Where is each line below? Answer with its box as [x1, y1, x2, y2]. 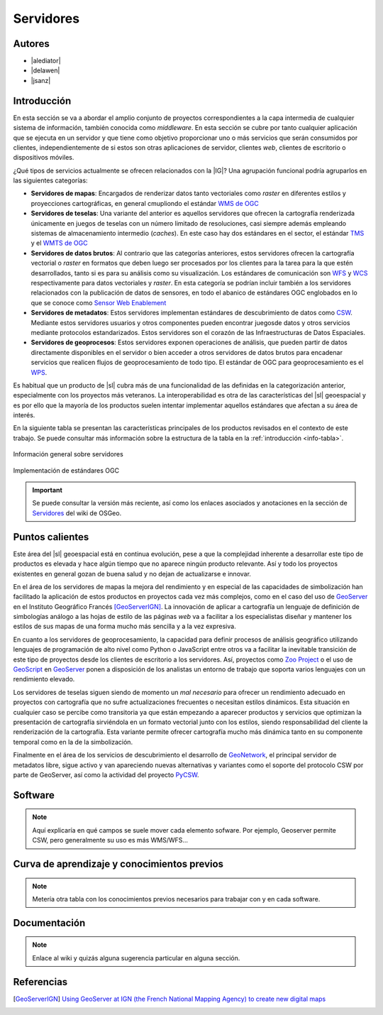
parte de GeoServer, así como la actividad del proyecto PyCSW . [13, 770, 199, 779]
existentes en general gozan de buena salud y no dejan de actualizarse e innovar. [13, 569, 252, 578]
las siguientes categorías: [13, 176, 88, 185]
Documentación [13, 916, 86, 929]
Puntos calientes [13, 531, 89, 543]
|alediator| [30, 57, 61, 65]
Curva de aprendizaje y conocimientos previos [13, 857, 223, 869]
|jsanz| [30, 76, 51, 84]
